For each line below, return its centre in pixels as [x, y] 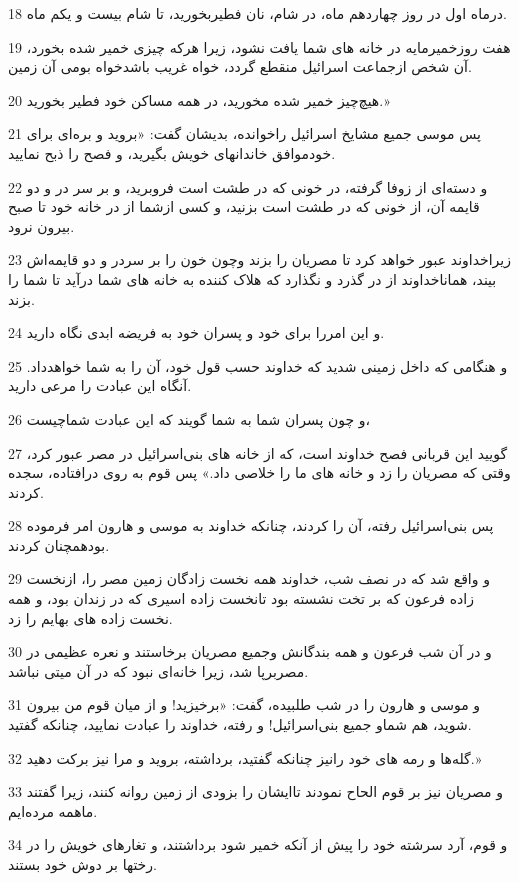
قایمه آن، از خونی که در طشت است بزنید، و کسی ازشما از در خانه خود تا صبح [244, 206]
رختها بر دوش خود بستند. [82, 864]
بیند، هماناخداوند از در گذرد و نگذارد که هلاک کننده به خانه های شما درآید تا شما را [252, 278]
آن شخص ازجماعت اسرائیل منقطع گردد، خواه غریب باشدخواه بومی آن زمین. [240, 66]
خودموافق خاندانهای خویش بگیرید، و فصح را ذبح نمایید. [172, 152]
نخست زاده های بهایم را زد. [90, 617]
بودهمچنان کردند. [59, 544]
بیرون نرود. [41, 225]
